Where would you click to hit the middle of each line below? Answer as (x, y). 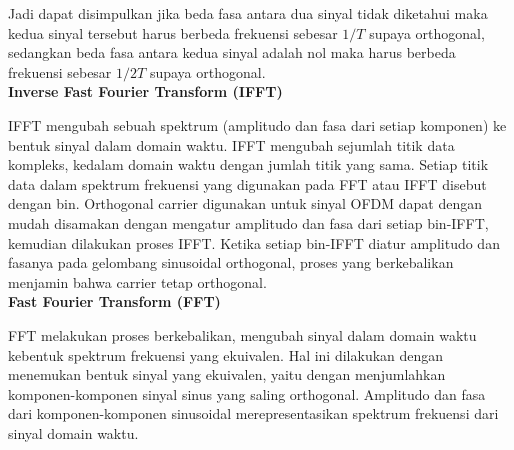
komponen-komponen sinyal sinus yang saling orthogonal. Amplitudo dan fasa (247, 393)
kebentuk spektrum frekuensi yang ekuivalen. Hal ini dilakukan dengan (226, 354)
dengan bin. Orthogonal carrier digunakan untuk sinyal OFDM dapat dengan (245, 203)
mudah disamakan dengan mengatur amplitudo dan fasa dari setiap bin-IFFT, (248, 222)
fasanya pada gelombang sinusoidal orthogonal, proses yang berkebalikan (231, 262)
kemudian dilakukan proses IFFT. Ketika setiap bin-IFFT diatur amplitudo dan (254, 242)
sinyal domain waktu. (73, 432)
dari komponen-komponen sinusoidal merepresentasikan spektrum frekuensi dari (253, 413)
